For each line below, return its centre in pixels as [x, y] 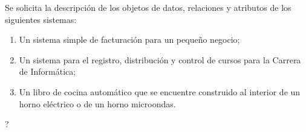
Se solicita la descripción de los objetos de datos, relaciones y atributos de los [148, 7]
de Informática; [47, 71]
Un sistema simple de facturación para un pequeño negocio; [129, 39]
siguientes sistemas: [41, 19]
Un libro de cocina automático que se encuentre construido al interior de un [160, 91]
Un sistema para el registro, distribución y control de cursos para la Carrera [160, 59]
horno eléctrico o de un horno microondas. [97, 103]
